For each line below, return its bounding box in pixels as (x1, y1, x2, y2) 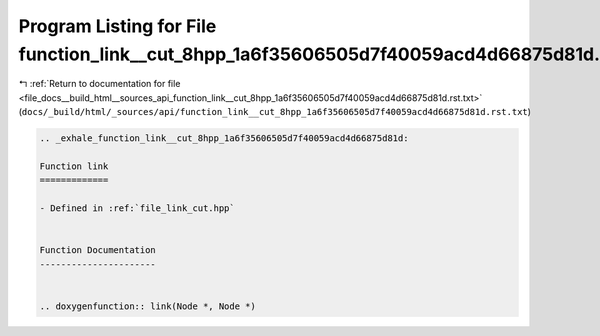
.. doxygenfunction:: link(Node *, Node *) (39, 300, 257, 312)
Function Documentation (39, 245, 157, 256)
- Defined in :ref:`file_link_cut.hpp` (39, 203, 235, 214)
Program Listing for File (18, 15, 217, 37)
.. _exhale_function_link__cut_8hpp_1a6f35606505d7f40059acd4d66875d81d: (39, 133, 409, 144)
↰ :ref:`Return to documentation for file (18, 78, 181, 90)
